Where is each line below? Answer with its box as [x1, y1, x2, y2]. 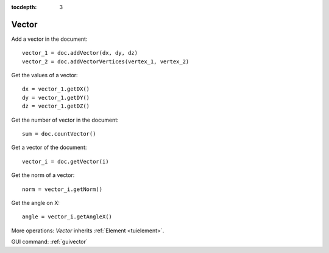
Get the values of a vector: [11, 72, 79, 79]
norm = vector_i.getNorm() [22, 185, 103, 193]
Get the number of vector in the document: [11, 116, 119, 123]
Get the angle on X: [11, 199, 60, 206]
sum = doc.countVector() [22, 131, 96, 137]
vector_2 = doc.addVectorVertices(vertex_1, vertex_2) [22, 58, 189, 65]
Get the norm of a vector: [11, 172, 75, 179]
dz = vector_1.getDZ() [22, 103, 90, 109]
